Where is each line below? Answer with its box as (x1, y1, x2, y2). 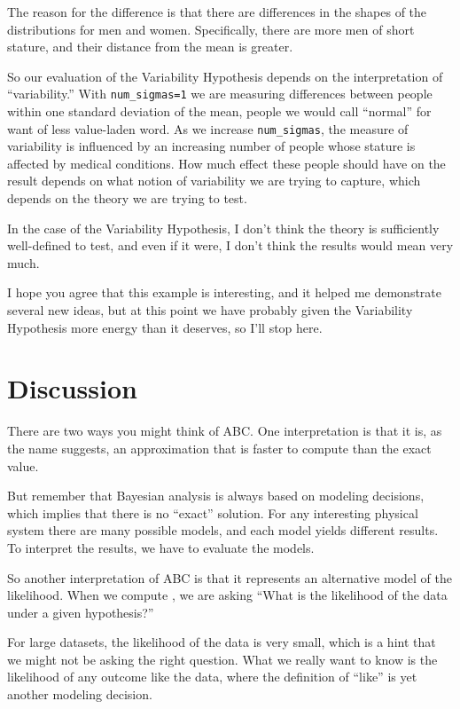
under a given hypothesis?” (7, 603, 154, 621)
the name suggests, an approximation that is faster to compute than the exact (7, 438, 432, 457)
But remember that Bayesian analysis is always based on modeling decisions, (7, 486, 425, 505)
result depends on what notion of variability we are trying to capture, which (7, 171, 421, 190)
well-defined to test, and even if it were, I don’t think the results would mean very (7, 236, 454, 255)
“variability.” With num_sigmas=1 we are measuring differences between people (7, 84, 433, 103)
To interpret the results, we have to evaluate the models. (7, 538, 315, 556)
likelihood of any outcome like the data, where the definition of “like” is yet (7, 667, 417, 686)
